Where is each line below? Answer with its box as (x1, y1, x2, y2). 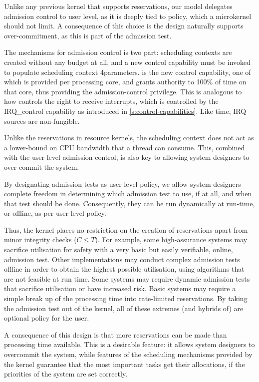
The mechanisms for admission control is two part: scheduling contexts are (4, 47, 232, 57)
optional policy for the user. (4, 313, 89, 323)
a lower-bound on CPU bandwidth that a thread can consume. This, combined (4, 142, 245, 152)
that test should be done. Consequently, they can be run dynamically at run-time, (4, 198, 255, 208)
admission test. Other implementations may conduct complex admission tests (4, 254, 240, 264)
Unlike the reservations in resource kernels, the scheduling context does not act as (4, 132, 254, 143)
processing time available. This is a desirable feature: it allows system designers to (4, 339, 255, 350)
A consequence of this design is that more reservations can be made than (4, 329, 227, 340)
